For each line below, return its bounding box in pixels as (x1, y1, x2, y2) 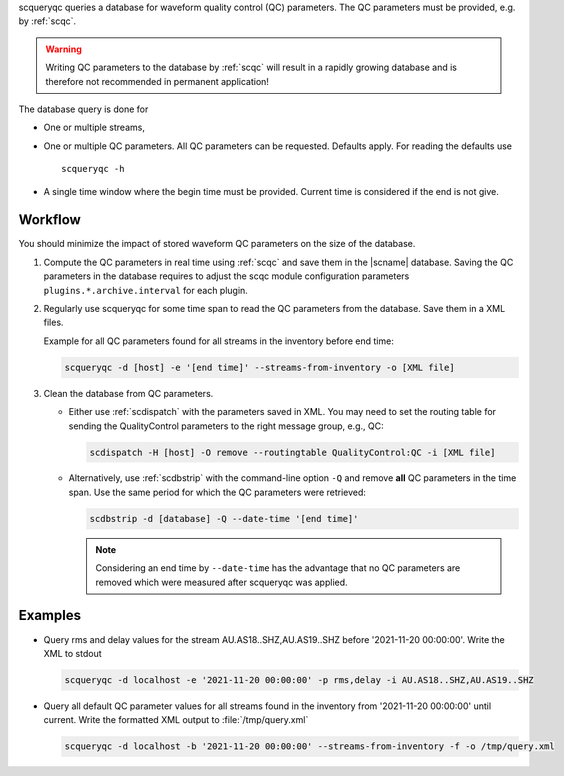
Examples (18, 607, 82, 624)
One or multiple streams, (43, 121, 145, 134)
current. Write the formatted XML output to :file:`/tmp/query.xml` (43, 714, 309, 726)
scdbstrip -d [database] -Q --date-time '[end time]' (89, 513, 359, 524)
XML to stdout (43, 647, 102, 659)
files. (43, 316, 64, 329)
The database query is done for (18, 103, 149, 115)
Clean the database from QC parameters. (43, 387, 214, 399)
